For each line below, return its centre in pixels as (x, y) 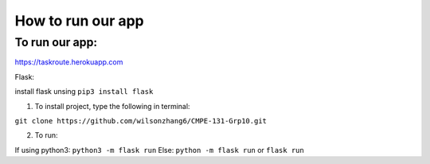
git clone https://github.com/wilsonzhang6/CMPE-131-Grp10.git (141, 121)
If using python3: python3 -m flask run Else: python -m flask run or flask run (159, 150)
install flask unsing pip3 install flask (84, 92)
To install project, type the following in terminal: (112, 106)
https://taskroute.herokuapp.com (69, 62)
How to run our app (80, 21)
